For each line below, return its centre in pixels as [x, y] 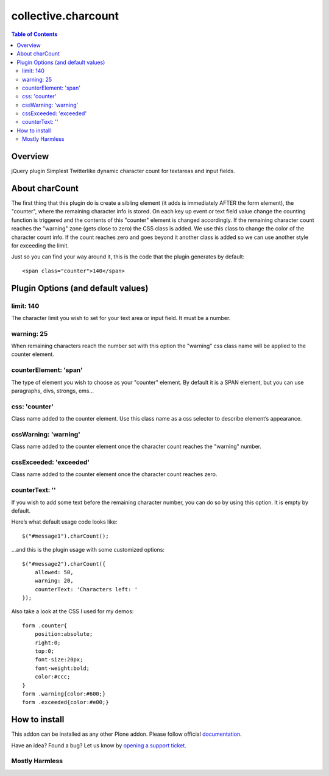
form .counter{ [45, 625]
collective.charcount [65, 16]
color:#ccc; [52, 677]
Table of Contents [34, 34]
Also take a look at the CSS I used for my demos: [73, 611]
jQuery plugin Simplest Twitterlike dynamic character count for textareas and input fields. [123, 171]
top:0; [44, 651]
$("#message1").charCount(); [65, 536]
